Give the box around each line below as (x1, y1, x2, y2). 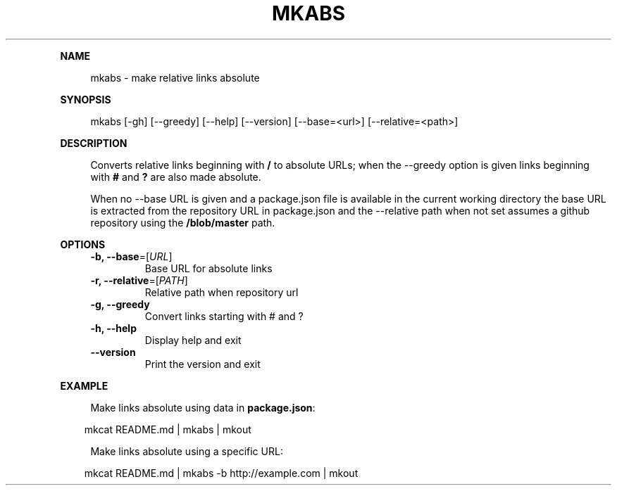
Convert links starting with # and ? (144, 310, 304, 322)
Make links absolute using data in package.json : (90, 401, 316, 414)
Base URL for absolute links (144, 262, 273, 274)
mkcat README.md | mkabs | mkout (84, 423, 251, 435)
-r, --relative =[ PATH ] (90, 274, 188, 286)
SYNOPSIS (60, 93, 111, 106)
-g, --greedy (90, 298, 150, 310)
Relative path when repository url (144, 286, 299, 298)
